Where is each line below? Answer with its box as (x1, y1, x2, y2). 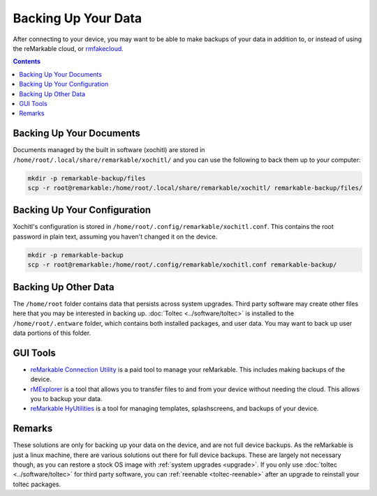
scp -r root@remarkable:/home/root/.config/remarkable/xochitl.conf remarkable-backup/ (27, 261, 337, 269)
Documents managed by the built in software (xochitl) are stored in (13, 146, 205, 154)
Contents (13, 57, 41, 66)
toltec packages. (13, 480, 61, 488)
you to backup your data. (30, 394, 103, 403)
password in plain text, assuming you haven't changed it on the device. (13, 232, 218, 241)
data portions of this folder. (13, 329, 91, 337)
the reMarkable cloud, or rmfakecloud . (13, 44, 124, 52)
